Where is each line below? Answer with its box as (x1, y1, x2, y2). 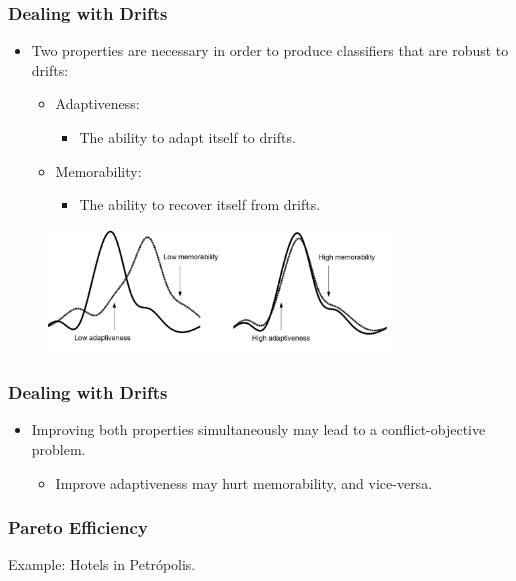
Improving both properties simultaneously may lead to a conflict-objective (31, 419, 486, 440)
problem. (31, 438, 86, 459)
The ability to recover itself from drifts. (79, 194, 321, 215)
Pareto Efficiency (8, 515, 148, 540)
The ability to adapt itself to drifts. (79, 127, 296, 147)
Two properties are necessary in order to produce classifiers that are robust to (31, 40, 509, 61)
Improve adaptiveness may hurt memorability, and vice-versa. (55, 472, 433, 493)
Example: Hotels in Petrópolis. (8, 554, 196, 575)
